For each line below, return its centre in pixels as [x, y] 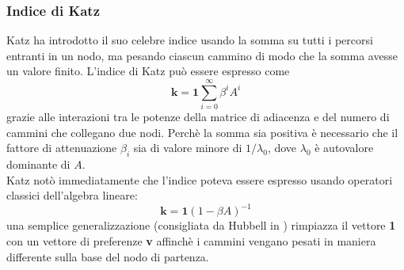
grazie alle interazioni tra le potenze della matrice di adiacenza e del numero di [198, 117]
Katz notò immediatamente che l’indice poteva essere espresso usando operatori [200, 179]
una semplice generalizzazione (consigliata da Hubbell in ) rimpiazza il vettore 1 [201, 225]
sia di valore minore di [188, 148]
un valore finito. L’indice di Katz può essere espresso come [148, 71]
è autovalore [344, 148]
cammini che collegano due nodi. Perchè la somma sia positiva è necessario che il [202, 132]
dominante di [38, 164]
